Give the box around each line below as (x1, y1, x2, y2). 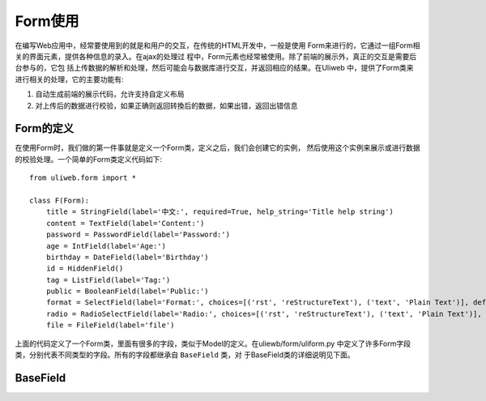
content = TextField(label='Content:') (45, 219, 205, 228)
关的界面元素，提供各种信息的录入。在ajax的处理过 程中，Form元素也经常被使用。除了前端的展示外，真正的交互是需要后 (15, 51, 417, 61)
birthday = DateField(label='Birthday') (45, 252, 210, 262)
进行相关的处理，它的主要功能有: (15, 74, 125, 84)
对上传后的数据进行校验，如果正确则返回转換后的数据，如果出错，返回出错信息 (35, 100, 298, 110)
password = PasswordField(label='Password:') (45, 230, 231, 239)
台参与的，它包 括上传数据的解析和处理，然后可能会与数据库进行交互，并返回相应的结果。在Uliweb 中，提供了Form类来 (15, 63, 414, 73)
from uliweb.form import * (29, 173, 137, 182)
